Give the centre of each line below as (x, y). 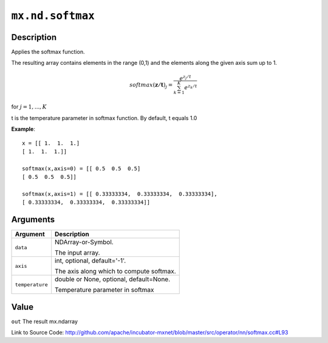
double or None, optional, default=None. (113, 279)
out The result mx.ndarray (45, 321)
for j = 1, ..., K (29, 107)
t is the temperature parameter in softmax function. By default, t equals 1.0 (104, 118)
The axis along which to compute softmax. (115, 271)
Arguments (33, 220)
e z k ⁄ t (191, 87)
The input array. (77, 253)
